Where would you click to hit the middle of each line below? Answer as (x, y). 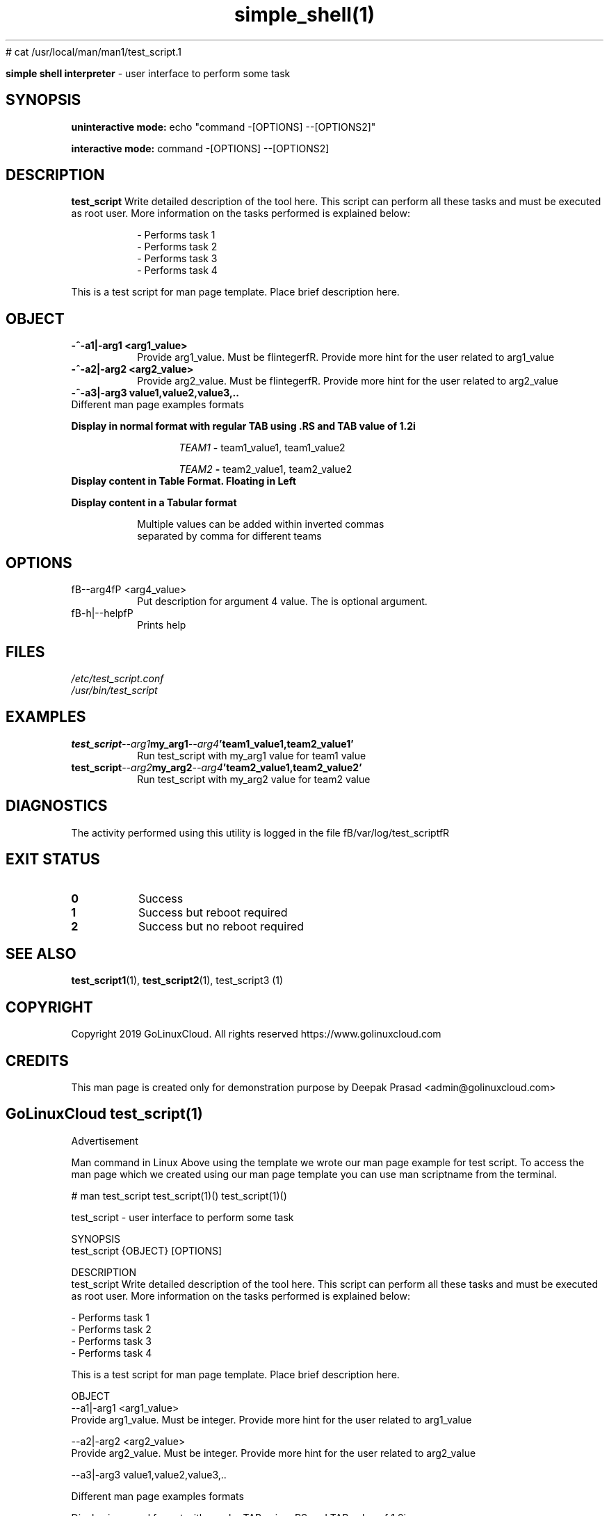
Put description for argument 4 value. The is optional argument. (282, 602)
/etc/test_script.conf (117, 678)
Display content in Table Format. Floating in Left (184, 481)
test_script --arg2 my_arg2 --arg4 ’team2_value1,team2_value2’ (217, 767)
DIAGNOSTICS (57, 806)
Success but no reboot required (221, 926)
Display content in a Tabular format (154, 503)
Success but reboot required (213, 912)
